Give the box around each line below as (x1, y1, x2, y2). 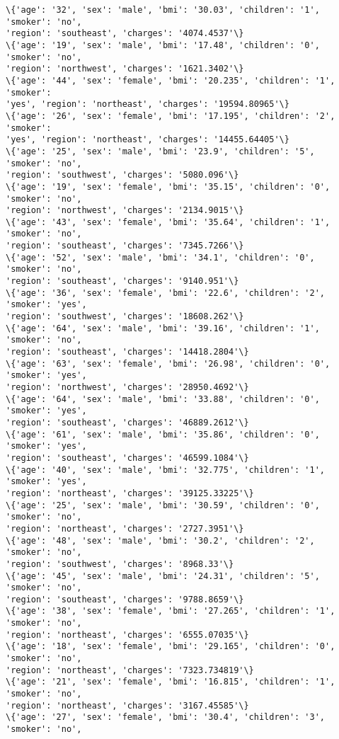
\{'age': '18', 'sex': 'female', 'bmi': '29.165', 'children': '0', (6, 641, 335, 652)
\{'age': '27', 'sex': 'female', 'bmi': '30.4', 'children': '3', (6, 712, 326, 723)
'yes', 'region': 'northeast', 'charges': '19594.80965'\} (6, 99, 289, 110)
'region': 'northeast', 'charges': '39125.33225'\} (6, 488, 254, 498)
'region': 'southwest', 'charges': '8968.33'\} (6, 558, 234, 569)
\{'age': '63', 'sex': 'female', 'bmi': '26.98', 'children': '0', (6, 358, 331, 369)
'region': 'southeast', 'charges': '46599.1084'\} (6, 452, 249, 463)
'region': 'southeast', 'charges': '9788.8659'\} (6, 594, 244, 605)
